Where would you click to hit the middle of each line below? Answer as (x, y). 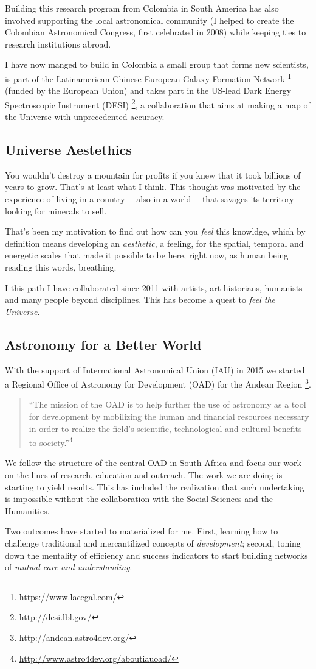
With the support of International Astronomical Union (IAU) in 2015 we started (155, 370)
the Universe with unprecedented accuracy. (85, 117)
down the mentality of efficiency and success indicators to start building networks (156, 555)
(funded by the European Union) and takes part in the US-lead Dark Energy (148, 90)
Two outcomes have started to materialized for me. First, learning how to (142, 531)
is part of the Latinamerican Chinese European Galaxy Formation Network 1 (148, 77)
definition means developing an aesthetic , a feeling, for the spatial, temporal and (154, 243)
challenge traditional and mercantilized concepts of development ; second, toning (153, 543)
